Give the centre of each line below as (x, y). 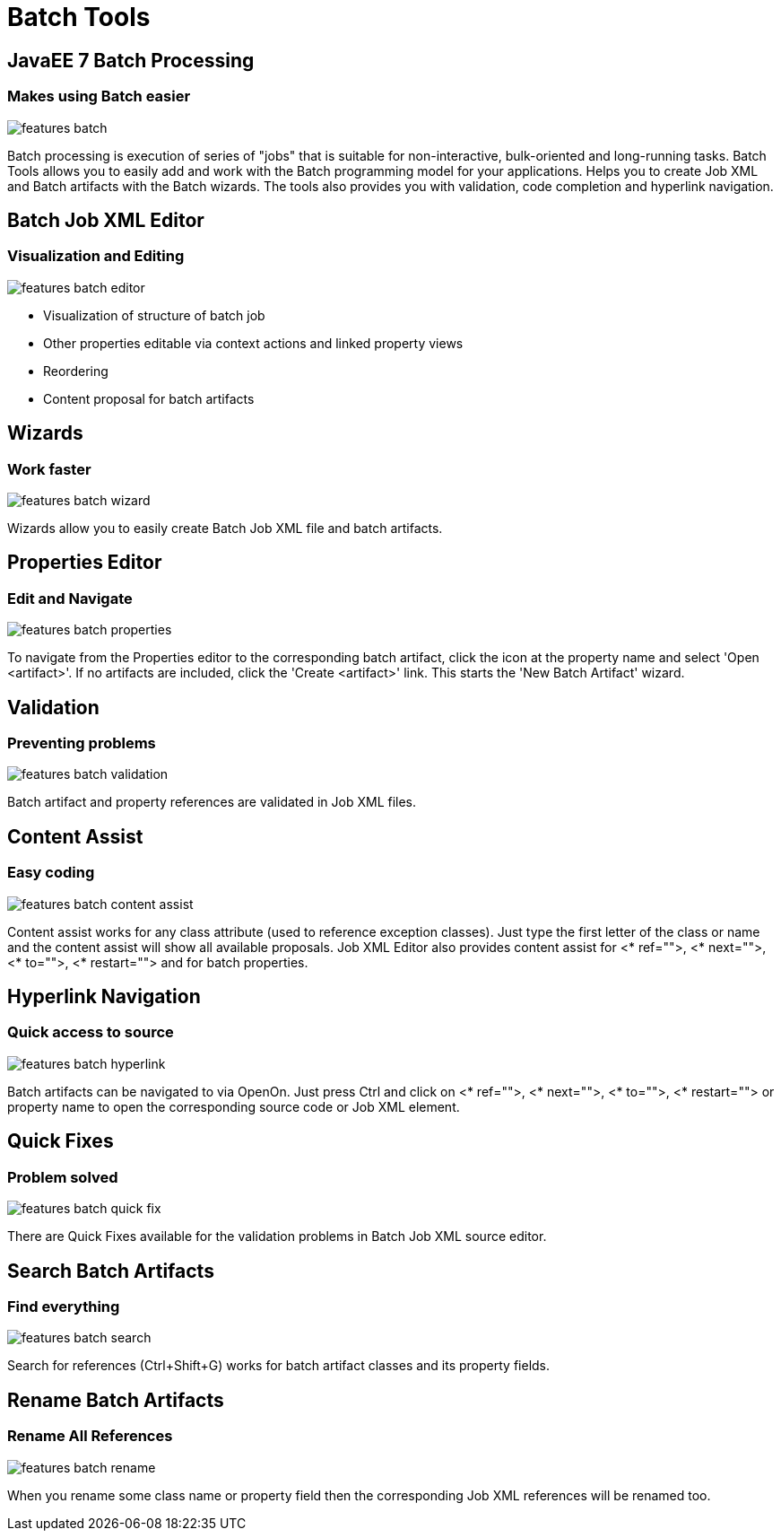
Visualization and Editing (96, 256)
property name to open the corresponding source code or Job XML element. (234, 1106)
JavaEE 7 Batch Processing (131, 60)
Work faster (49, 469)
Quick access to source (91, 1032)
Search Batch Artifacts (111, 1271)
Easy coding (51, 873)
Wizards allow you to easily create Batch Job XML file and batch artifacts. (225, 528)
